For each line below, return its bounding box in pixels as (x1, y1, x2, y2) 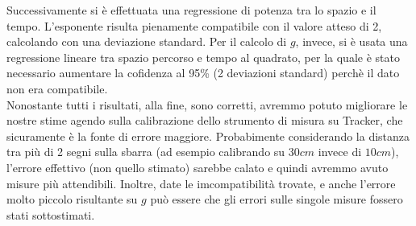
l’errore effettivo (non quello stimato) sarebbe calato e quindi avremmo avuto (6, 158, 389, 175)
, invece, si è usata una (295, 33, 408, 50)
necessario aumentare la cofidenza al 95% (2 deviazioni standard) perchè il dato (6, 64, 400, 81)
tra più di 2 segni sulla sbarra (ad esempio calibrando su (6, 143, 285, 160)
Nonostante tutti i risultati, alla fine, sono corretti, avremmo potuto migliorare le (6, 96, 408, 113)
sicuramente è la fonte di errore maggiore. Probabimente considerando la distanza (6, 127, 410, 144)
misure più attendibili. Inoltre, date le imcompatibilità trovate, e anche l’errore (6, 175, 396, 191)
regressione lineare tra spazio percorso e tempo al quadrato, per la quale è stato (6, 48, 400, 65)
